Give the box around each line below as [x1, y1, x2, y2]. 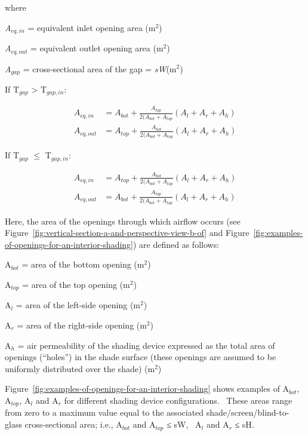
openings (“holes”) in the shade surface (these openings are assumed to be [5, 351, 276, 363]
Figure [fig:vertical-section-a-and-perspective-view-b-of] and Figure [5, 226, 250, 239]
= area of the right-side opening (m [17, 319, 147, 331]
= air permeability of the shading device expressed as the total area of [17, 339, 275, 351]
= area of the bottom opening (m [21, 258, 144, 271]
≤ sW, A [167, 418, 202, 431]
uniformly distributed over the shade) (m [5, 362, 155, 374]
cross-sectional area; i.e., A [24, 418, 122, 431]
